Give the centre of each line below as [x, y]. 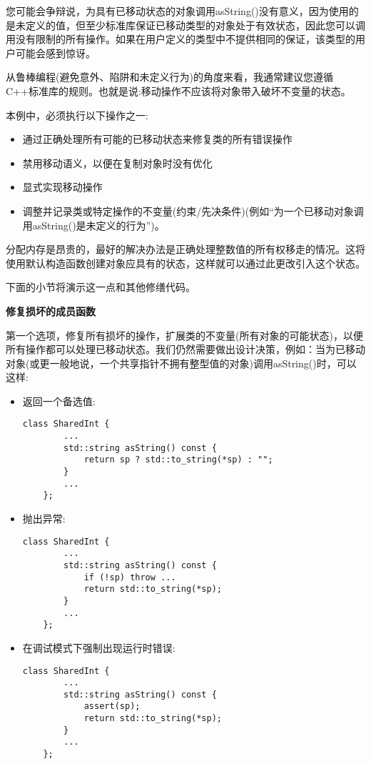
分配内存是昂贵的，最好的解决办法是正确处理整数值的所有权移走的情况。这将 [185, 249]
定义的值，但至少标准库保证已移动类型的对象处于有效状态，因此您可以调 [195, 25]
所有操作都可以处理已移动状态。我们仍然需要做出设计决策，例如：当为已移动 [185, 349]
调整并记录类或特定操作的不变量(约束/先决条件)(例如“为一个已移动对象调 [193, 210]
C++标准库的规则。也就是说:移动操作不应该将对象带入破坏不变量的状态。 [178, 90]
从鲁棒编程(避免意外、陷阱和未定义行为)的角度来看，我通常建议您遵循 [169, 77]
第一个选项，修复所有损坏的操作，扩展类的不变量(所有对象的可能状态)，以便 [184, 335]
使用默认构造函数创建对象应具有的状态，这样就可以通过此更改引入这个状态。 [185, 263]
